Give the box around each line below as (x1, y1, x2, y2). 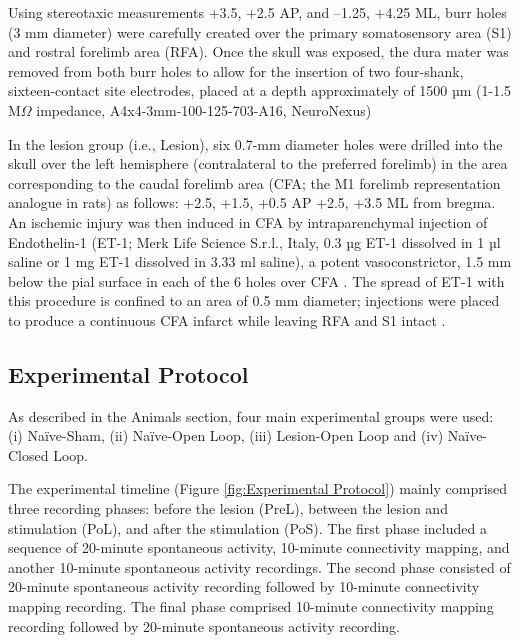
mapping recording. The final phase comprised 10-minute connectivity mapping (8, 596, 494, 617)
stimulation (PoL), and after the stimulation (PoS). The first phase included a (8, 517, 487, 538)
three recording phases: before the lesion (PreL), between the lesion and (8, 498, 448, 519)
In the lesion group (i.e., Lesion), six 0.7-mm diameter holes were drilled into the (8, 133, 503, 154)
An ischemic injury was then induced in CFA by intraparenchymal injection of (8, 211, 488, 232)
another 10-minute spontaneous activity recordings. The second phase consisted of (8, 556, 511, 577)
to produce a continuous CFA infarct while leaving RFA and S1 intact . (8, 309, 446, 330)
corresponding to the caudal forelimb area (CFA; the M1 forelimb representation (8, 172, 501, 193)
